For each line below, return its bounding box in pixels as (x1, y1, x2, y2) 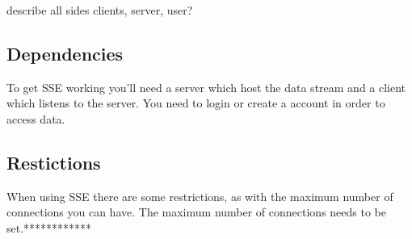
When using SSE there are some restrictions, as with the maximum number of (6, 187, 393, 204)
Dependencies (6, 40, 124, 65)
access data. (6, 110, 65, 127)
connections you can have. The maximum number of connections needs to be (6, 203, 387, 220)
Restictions (6, 149, 101, 174)
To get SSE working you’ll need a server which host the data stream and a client (6, 78, 406, 95)
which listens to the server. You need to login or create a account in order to (6, 94, 385, 111)
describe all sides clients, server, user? (6, 2, 193, 18)
